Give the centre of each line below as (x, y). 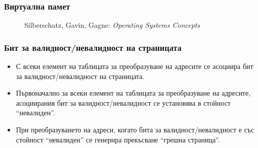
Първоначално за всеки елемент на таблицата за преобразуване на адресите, (133, 93)
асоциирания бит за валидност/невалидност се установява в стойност (123, 102)
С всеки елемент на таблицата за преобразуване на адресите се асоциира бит (135, 66)
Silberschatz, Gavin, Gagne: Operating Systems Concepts (112, 25)
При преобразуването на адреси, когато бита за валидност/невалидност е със (135, 129)
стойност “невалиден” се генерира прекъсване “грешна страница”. (118, 139)
